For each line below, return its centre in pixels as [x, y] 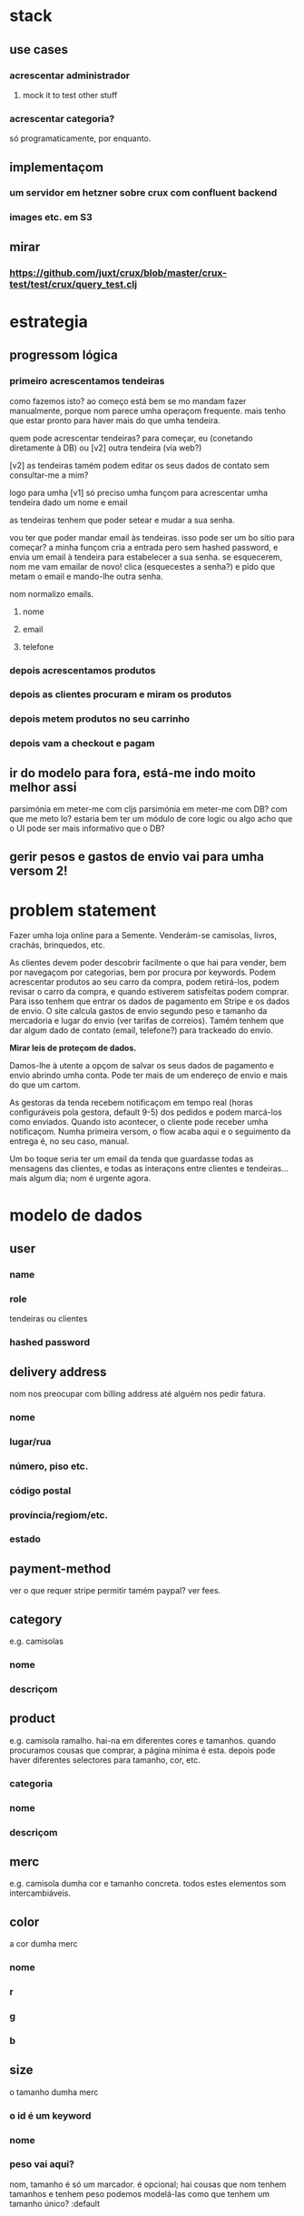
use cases [39, 50]
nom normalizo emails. [52, 593]
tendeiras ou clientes [49, 1319]
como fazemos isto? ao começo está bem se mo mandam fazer [128, 400]
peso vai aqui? [42, 2164]
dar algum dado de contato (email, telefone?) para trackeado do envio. [142, 1030]
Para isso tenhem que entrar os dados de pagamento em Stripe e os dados [150, 1001]
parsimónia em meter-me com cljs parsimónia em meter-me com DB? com [148, 809]
